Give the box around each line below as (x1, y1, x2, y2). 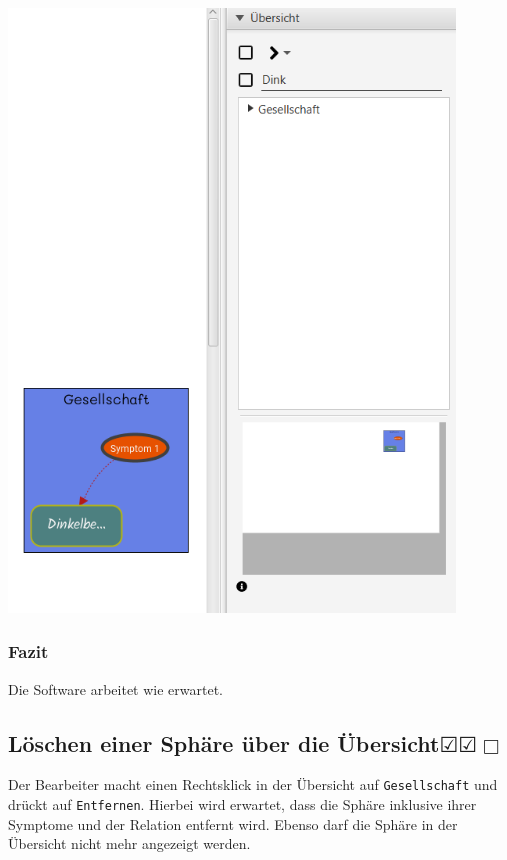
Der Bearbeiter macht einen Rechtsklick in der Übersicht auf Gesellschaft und (8, 774, 498, 795)
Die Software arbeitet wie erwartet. (8, 678, 223, 699)
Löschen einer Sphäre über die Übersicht (8, 727, 440, 758)
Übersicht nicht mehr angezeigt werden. (8, 833, 251, 854)
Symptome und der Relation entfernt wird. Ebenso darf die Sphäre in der (8, 813, 458, 834)
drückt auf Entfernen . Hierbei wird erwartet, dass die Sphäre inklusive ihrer (8, 793, 477, 814)
